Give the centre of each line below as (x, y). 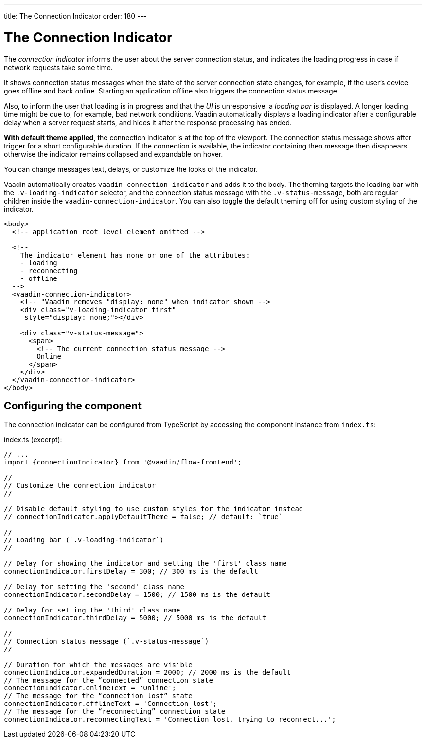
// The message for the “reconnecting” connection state (115, 712)
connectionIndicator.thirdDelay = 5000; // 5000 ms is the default (135, 618)
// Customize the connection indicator (80, 486)
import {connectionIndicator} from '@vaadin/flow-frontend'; (123, 462)
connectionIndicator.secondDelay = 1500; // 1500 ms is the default (137, 595)
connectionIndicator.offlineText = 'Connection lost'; (111, 704)
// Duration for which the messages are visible (98, 665)
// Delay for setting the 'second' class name (94, 587)
